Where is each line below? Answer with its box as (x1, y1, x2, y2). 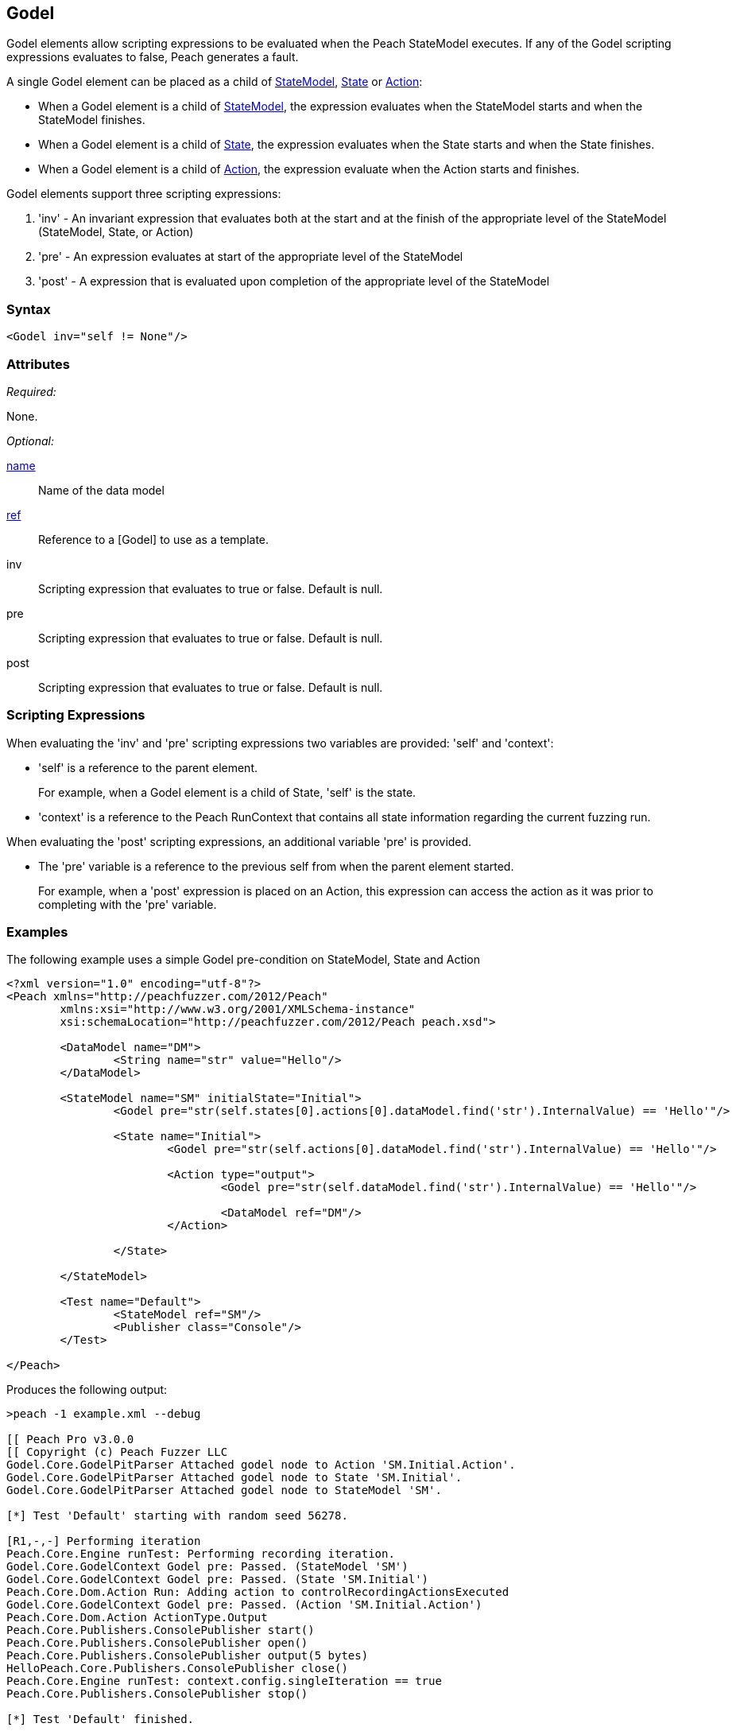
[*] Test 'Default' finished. (6, 1713, 195, 1726)
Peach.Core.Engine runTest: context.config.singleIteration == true (6, 1675, 442, 1688)
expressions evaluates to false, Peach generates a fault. (6, 50, 299, 64)
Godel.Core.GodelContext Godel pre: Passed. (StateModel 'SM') (6, 1560, 409, 1574)
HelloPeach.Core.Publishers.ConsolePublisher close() (6, 1662, 348, 1675)
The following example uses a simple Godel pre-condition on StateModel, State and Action (6, 953, 481, 967)
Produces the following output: (6, 1383, 168, 1397)
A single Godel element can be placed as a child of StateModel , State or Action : (6, 75, 423, 89)
